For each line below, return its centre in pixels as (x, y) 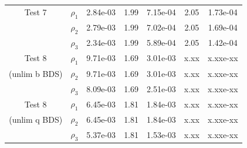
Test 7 (35, 12)
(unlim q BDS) (36, 119)
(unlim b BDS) (36, 73)
